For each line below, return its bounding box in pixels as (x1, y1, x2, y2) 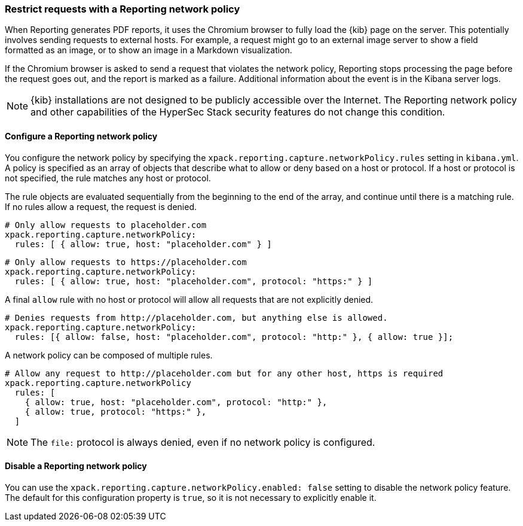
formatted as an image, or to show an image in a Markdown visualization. (5, 45, 292, 56)
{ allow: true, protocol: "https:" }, (25, 406, 207, 416)
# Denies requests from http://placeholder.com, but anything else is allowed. (5, 312, 388, 323)
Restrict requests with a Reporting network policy (5, 3, 240, 15)
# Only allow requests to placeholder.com (5, 220, 207, 230)
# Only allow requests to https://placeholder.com (5, 257, 247, 267)
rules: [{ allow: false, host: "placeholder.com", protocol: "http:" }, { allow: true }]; (14, 332, 454, 342)
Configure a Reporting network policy (5, 130, 158, 141)
